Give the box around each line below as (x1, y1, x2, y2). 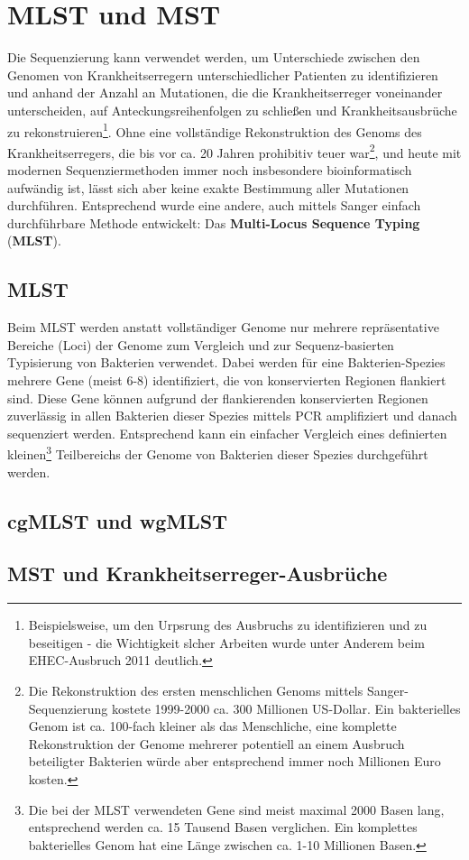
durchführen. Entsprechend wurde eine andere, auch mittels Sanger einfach (7, 196, 421, 215)
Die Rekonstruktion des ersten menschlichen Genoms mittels (28, 680, 363, 699)
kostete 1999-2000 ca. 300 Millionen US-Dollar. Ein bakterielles (112, 698, 461, 717)
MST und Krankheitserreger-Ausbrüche (7, 559, 388, 587)
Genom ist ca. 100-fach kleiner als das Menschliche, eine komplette (28, 717, 397, 735)
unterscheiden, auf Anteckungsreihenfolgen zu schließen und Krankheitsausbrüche (7, 100, 457, 119)
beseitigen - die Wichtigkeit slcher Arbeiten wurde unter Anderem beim (28, 633, 425, 652)
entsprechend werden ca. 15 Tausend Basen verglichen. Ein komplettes (28, 818, 418, 837)
